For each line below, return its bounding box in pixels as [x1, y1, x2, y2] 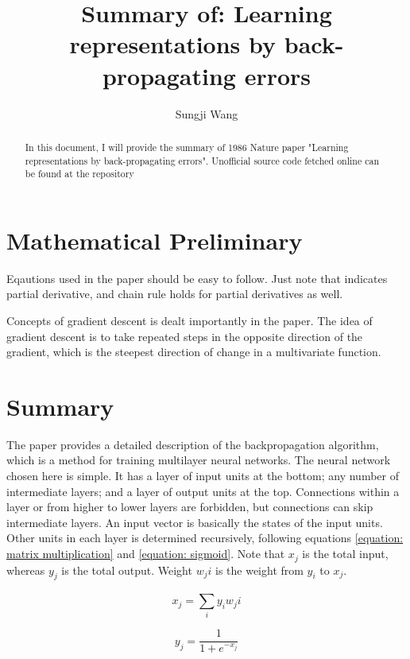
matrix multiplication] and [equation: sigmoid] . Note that [6, 545, 285, 562]
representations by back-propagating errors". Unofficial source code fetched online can [25, 153, 380, 167]
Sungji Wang [175, 105, 238, 122]
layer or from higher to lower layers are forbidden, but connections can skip [6, 498, 373, 515]
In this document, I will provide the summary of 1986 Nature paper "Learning [25, 140, 349, 153]
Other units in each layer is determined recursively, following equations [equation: [6, 529, 404, 546]
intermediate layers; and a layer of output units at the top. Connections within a [6, 483, 400, 499]
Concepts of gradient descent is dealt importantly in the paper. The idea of [6, 312, 373, 328]
